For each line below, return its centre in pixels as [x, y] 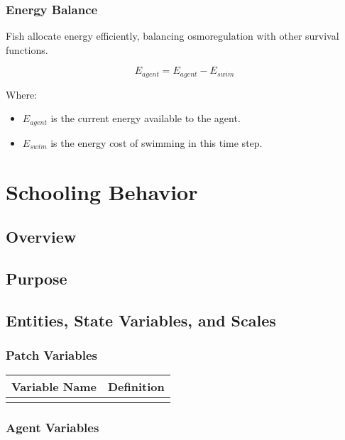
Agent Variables [53, 428]
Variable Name [54, 387]
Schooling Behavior [102, 191]
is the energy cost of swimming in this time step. [157, 142]
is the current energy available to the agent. [146, 118]
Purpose [37, 279]
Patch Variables [51, 355]
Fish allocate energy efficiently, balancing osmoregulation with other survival [172, 36]
